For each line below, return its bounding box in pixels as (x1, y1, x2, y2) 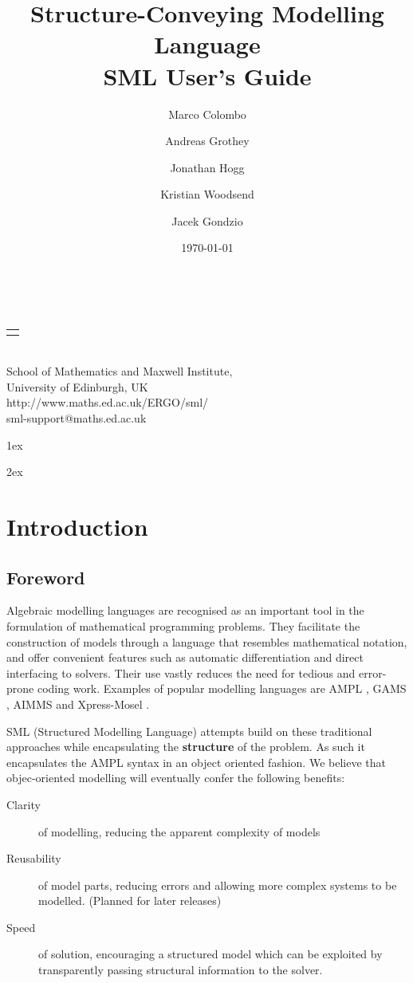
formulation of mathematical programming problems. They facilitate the (6, 617, 360, 634)
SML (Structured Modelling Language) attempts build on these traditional (6, 722, 372, 739)
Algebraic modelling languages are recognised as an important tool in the (6, 602, 364, 619)
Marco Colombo (168, 105, 246, 122)
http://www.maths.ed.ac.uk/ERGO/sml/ (6, 394, 209, 411)
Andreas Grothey (165, 132, 250, 149)
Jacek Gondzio (171, 212, 243, 229)
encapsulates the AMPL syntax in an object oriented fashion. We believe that (6, 753, 386, 770)
